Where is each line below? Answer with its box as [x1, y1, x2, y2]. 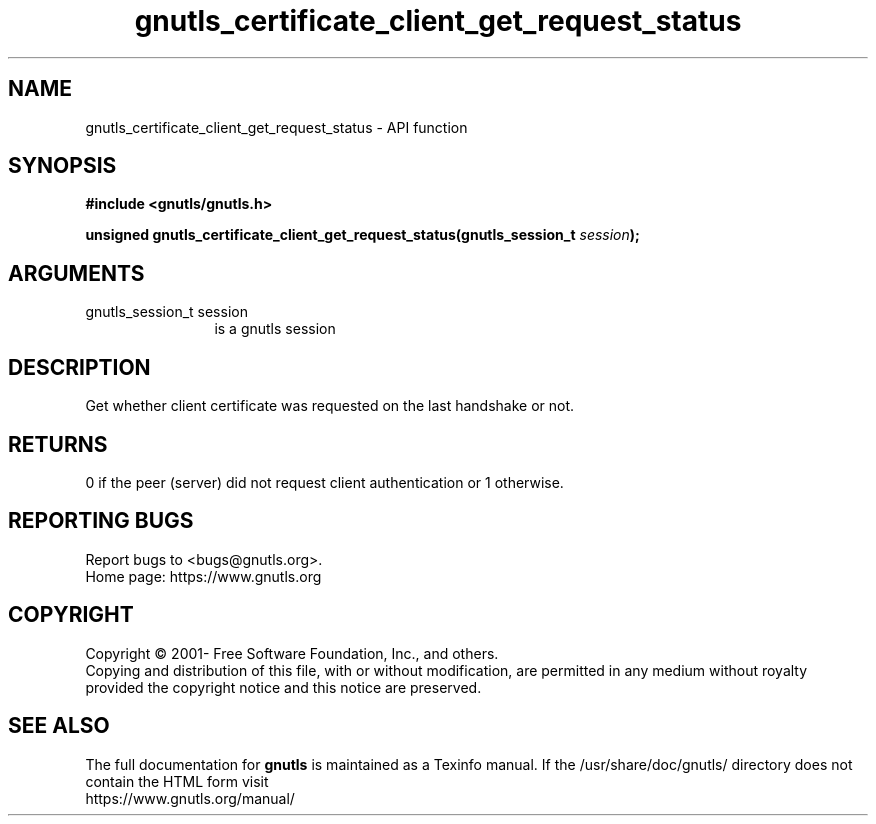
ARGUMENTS [8, 260, 145, 286]
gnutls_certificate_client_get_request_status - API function [85, 118, 468, 136]
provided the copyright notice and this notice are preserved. [85, 678, 482, 696]
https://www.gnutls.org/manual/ [85, 789, 295, 807]
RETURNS [8, 431, 108, 457]
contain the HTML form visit [85, 772, 269, 790]
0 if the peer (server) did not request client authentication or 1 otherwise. [85, 473, 564, 491]
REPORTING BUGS [8, 508, 194, 534]
